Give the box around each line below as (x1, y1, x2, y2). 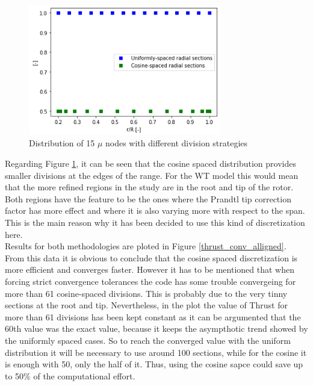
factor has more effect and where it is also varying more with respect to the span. (5, 204, 305, 217)
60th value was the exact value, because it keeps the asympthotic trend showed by (5, 322, 308, 335)
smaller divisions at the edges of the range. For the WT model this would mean (5, 169, 299, 181)
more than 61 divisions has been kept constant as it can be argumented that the (5, 310, 301, 323)
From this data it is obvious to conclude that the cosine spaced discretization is (5, 251, 298, 264)
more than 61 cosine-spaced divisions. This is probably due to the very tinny (5, 287, 288, 299)
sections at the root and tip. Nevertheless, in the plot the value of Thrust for (5, 299, 288, 311)
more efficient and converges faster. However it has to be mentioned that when (5, 263, 294, 276)
